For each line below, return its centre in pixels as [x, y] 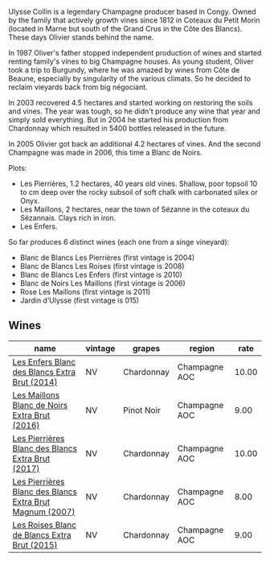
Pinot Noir [142, 410]
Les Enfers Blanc [44, 361]
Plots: [18, 168]
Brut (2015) [35, 545]
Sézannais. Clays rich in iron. [68, 218]
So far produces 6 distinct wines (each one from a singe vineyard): [119, 242]
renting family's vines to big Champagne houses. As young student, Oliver [131, 61]
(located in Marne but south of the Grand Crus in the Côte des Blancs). [125, 29]
